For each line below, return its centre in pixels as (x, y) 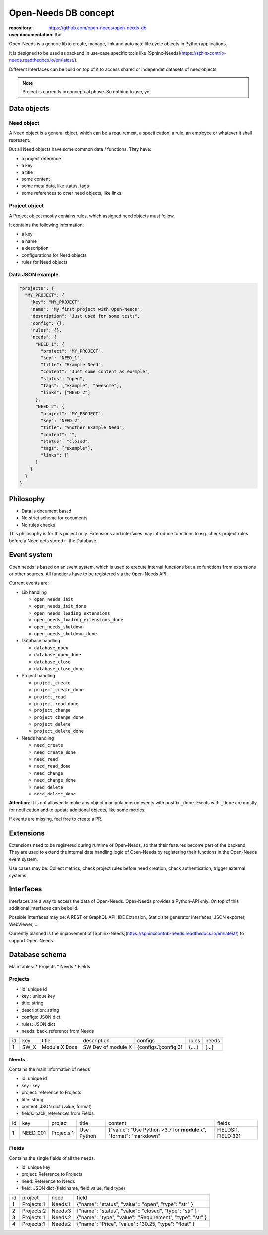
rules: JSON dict (38, 1024)
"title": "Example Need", (72, 365)
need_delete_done (55, 794)
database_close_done (59, 668)
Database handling (41, 641)
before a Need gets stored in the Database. (53, 541)
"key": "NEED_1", (62, 358)
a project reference (41, 158)
